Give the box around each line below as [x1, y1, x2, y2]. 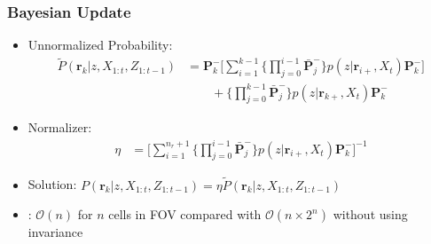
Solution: [27, 175, 77, 193]
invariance [27, 223, 83, 241]
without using [333, 205, 408, 224]
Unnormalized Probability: [27, 35, 173, 54]
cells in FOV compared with [108, 205, 262, 224]
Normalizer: [27, 118, 92, 137]
